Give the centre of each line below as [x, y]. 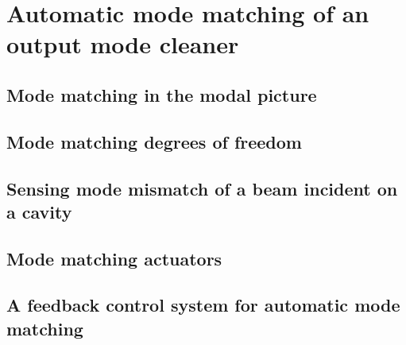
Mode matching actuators [114, 258]
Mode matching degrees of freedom [154, 141]
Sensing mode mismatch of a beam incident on [202, 188]
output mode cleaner [123, 44]
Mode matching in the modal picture [162, 94]
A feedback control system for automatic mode [203, 305]
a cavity [39, 211]
